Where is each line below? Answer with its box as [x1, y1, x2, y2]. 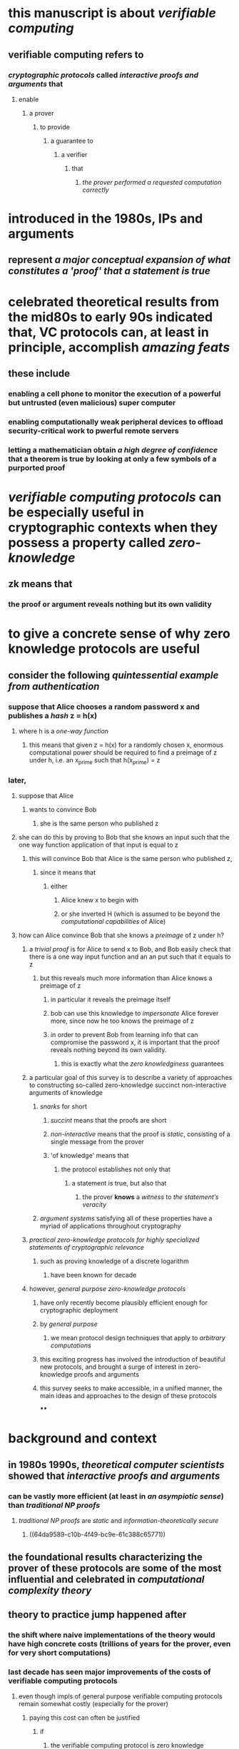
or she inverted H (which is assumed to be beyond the [61, 909, 220, 918]
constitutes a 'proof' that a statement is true [8, 265, 210, 277]
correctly [82, 185, 109, 194]
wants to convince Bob [29, 805, 97, 814]
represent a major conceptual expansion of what [8, 254, 231, 266]
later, [8, 775, 27, 785]
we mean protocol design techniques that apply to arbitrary [50, 1334, 225, 1342]
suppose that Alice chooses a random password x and [8, 701, 200, 711]
